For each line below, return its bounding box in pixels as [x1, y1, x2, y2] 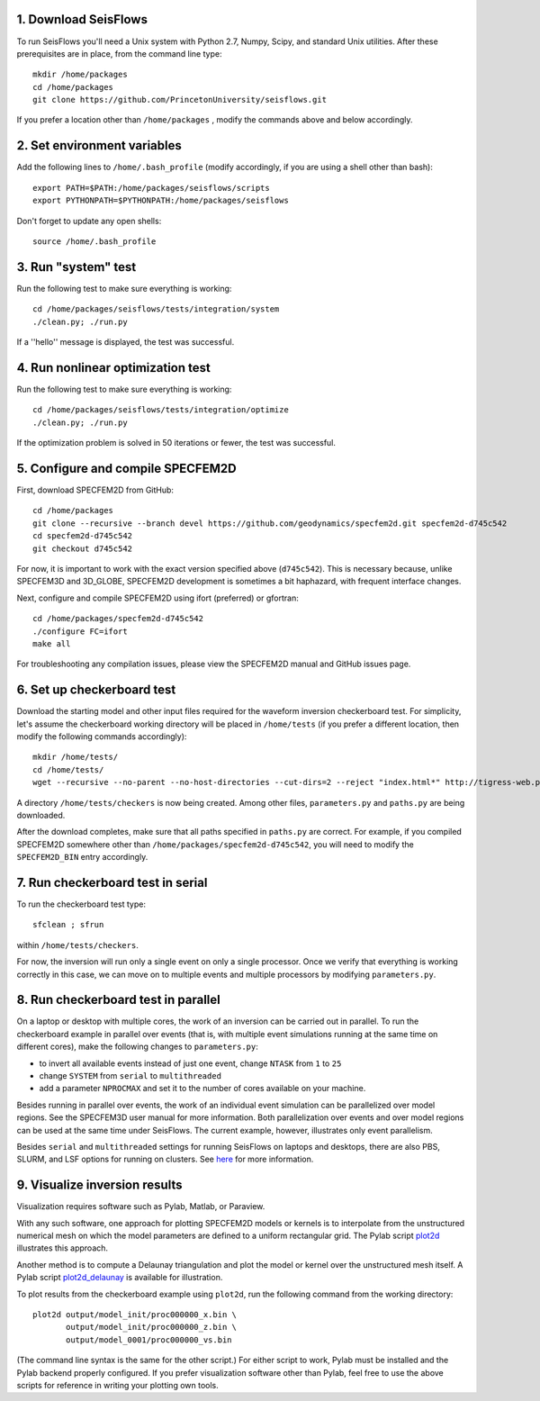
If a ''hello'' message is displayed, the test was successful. [16, 337, 235, 348]
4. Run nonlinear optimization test [16, 360, 211, 375]
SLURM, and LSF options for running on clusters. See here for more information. [16, 1153, 314, 1165]
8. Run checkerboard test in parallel [16, 992, 220, 1008]
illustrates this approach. [16, 1243, 108, 1253]
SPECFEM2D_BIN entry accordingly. [16, 852, 148, 863]
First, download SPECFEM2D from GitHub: [16, 484, 175, 495]
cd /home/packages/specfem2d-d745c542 [32, 613, 204, 624]
